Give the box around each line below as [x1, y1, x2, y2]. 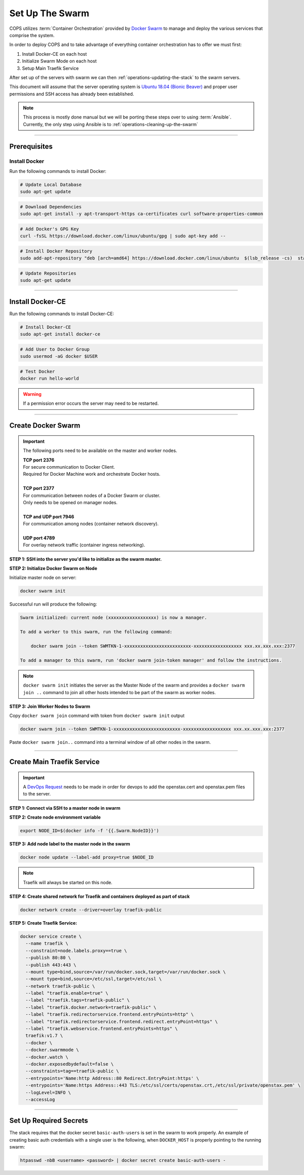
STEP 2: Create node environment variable [9, 814, 101, 820]
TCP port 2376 [23, 457, 55, 463]
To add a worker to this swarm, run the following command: [20, 629, 173, 635]
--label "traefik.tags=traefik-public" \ [25, 997, 130, 1003]
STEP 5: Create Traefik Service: [9, 920, 78, 926]
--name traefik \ [25, 940, 68, 946]
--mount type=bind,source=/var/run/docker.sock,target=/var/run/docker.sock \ [25, 969, 226, 975]
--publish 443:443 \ [25, 962, 77, 968]
